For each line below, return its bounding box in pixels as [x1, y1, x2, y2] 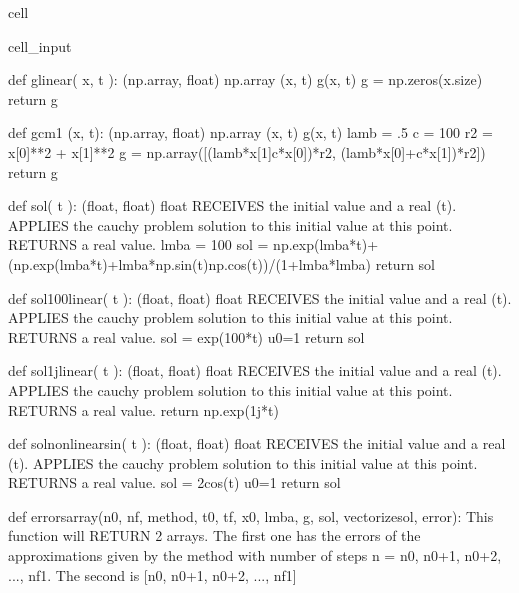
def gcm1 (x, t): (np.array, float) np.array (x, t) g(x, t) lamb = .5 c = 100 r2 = [8, 122, 493, 143]
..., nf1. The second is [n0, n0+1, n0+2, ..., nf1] [8, 564, 297, 585]
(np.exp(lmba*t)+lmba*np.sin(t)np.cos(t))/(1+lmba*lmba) [8, 253, 372, 274]
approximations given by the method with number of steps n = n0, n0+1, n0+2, [8, 545, 502, 566]
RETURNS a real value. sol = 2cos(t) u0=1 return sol [8, 472, 341, 493]
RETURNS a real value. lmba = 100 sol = [8, 234, 269, 255]
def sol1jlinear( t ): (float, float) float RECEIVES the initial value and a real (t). [8, 360, 502, 381]
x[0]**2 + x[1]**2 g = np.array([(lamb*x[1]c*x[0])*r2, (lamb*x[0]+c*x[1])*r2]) [8, 141, 486, 162]
